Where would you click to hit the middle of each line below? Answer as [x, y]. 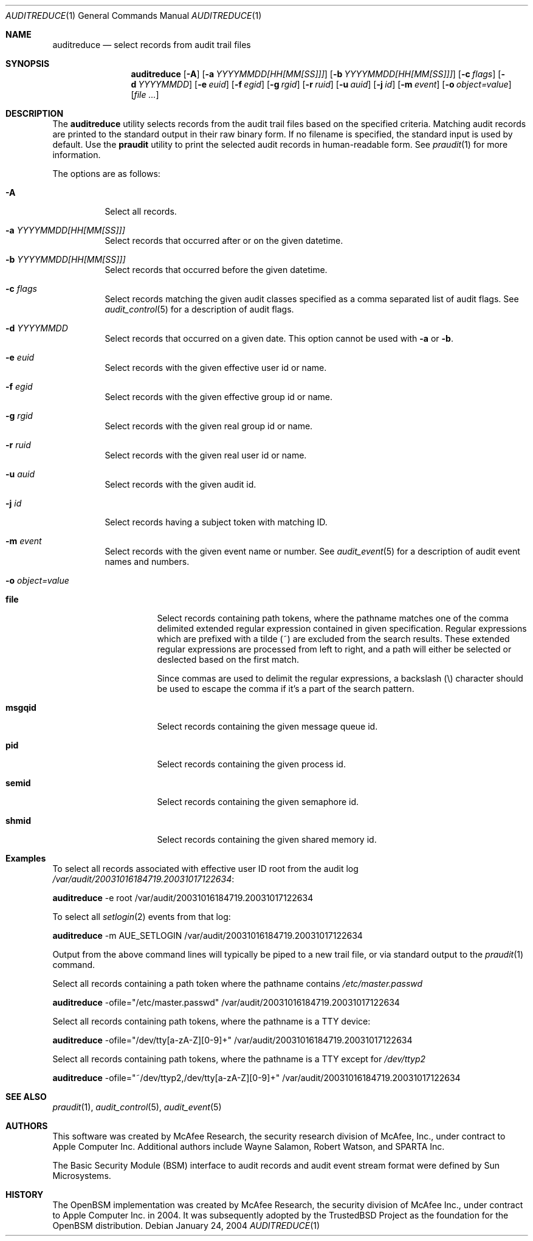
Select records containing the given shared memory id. [267, 839]
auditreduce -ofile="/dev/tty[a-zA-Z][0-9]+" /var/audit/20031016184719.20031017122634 [232, 1040]
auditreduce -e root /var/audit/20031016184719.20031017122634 [183, 898]
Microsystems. [82, 1176]
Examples [26, 858]
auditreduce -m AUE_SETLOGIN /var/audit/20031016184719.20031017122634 [208, 935]
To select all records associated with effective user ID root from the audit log [205, 869]
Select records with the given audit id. [181, 484]
